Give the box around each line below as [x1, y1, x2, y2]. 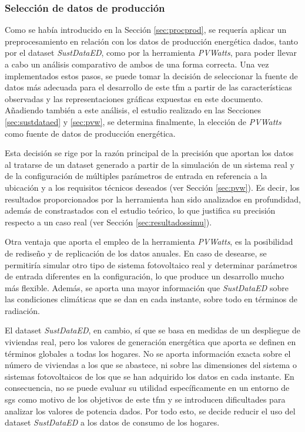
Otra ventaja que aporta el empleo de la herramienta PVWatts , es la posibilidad [5, 235, 293, 248]
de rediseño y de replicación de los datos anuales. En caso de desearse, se [5, 247, 267, 259]
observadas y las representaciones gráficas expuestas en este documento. [5, 92, 263, 104]
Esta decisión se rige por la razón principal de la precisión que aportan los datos [5, 147, 294, 159]
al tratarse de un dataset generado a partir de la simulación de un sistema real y [5, 158, 294, 170]
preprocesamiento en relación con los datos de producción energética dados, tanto [5, 35, 299, 47]
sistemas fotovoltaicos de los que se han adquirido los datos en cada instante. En [5, 370, 294, 382]
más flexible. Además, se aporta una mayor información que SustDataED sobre [5, 281, 289, 293]
